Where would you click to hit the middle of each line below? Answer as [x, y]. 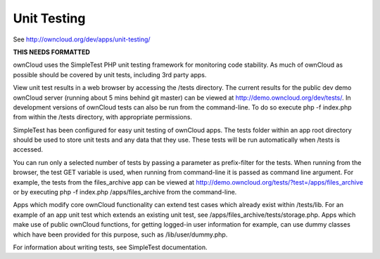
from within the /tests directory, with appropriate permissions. [103, 117]
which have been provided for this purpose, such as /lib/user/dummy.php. [120, 234]
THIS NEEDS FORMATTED [52, 52]
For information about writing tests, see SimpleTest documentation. [110, 247]
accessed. [28, 150]
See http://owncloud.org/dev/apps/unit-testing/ [82, 39]
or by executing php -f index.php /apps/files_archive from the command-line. [125, 192]
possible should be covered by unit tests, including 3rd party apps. [110, 74]
